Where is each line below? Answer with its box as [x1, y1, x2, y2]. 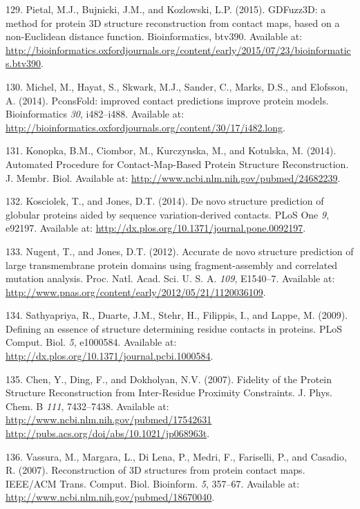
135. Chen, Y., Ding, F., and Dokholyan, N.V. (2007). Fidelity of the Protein [6, 371, 332, 386]
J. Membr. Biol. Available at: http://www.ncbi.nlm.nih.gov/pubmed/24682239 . [6, 170, 341, 185]
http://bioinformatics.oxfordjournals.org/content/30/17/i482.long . [6, 120, 285, 134]
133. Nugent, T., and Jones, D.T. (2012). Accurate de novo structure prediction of [6, 243, 354, 258]
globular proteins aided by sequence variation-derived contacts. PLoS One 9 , [6, 207, 330, 221]
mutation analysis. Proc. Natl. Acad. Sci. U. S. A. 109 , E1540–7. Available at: [6, 271, 335, 286]
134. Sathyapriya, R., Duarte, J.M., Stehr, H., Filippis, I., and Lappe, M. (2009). [6, 308, 348, 322]
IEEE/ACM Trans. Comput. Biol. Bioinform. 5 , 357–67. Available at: [6, 476, 300, 490]
